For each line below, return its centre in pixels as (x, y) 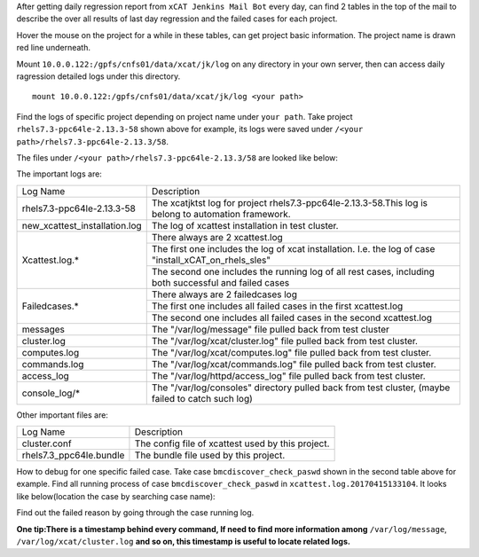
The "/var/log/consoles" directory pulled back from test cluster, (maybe (301, 388)
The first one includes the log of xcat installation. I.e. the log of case (293, 248)
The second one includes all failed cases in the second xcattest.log (292, 318)
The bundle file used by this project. (210, 455)
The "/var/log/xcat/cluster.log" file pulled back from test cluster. (285, 341)
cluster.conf (47, 443)
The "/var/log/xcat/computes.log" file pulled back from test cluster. (291, 352)
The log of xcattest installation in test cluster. (245, 225)
